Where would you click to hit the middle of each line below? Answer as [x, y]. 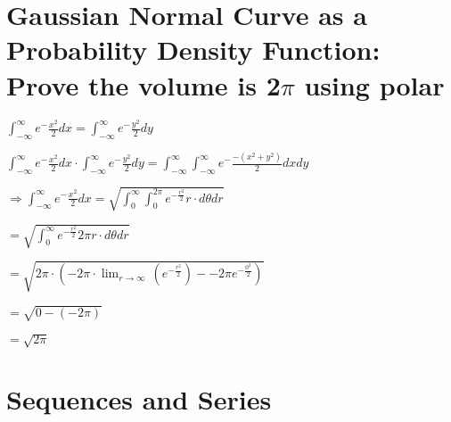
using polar [374, 84]
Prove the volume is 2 [143, 84]
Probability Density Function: [193, 50]
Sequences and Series [139, 399]
